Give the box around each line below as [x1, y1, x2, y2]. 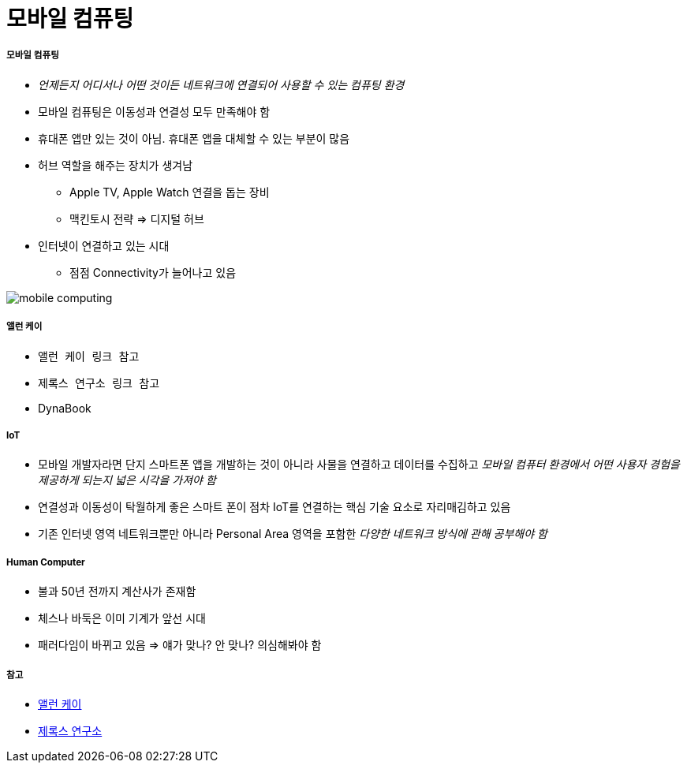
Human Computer [6, 556, 85, 568]
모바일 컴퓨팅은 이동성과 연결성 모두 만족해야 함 [38, 104, 271, 118]
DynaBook [38, 401, 91, 415]
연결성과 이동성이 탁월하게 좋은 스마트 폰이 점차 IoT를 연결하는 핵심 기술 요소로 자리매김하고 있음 [38, 500, 511, 514]
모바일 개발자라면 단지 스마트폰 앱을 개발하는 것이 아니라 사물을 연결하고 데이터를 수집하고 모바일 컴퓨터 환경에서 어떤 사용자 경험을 [38, 457, 680, 472]
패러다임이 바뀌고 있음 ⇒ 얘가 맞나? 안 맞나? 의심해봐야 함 [38, 638, 322, 652]
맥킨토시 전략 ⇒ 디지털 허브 [69, 211, 204, 226]
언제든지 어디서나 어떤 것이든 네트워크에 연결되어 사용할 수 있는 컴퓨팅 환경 [38, 77, 405, 91]
